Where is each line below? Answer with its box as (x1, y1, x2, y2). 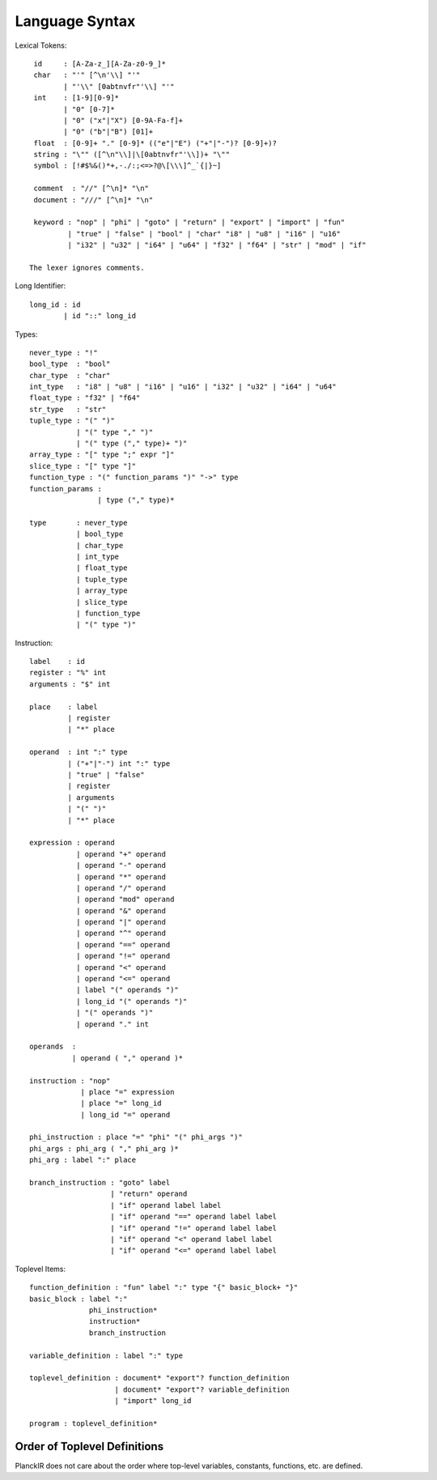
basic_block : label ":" (29, 1294, 128, 1304)
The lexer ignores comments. (29, 263, 145, 272)
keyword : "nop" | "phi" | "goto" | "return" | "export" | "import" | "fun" (33, 218, 346, 227)
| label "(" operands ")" (75, 985, 180, 995)
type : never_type (29, 518, 128, 527)
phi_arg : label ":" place (29, 1155, 137, 1165)
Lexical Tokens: (15, 40, 67, 50)
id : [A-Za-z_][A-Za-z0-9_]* (33, 59, 166, 68)
